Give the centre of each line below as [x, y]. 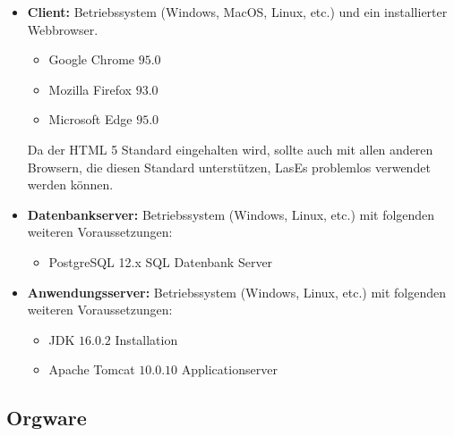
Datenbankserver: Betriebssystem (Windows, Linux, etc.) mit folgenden [231, 214]
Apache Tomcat [92, 369]
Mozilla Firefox [90, 89]
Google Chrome [92, 59]
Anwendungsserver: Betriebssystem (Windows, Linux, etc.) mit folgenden [237, 292]
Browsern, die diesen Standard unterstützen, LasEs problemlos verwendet [229, 167]
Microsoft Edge [90, 119]
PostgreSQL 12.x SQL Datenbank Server [161, 261]
